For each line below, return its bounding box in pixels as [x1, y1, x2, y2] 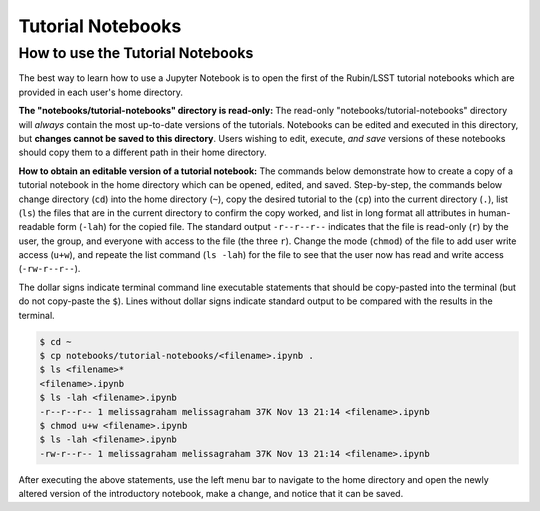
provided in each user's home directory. [18, 86, 184, 98]
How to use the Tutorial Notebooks [18, 44, 254, 62]
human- [478, 206, 511, 219]
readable [18, 221, 55, 233]
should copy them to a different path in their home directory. [18, 146, 267, 159]
